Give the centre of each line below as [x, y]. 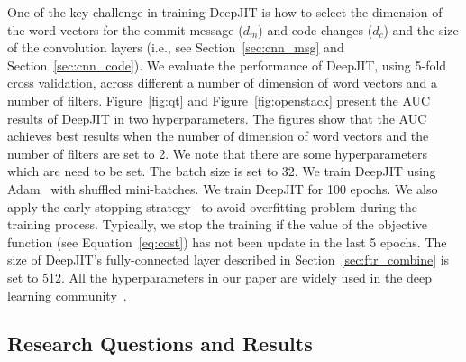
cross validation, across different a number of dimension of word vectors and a [223, 83]
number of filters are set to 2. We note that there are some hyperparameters [218, 153]
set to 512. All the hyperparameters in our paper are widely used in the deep [220, 277]
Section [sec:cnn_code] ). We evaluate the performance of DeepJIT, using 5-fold [227, 65]
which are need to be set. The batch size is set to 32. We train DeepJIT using [222, 171]
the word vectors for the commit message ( [125, 29]
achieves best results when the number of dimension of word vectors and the [218, 136]
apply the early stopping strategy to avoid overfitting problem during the [213, 206]
